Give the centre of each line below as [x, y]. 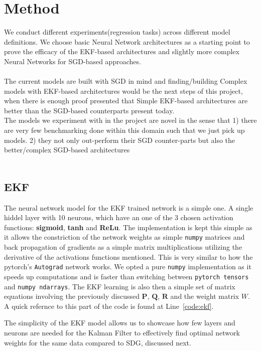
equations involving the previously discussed [72, 296]
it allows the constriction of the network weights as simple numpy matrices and [124, 237]
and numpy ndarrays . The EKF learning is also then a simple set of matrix [120, 286]
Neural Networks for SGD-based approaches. [73, 61]
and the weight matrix [205, 296]
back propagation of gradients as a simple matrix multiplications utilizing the [123, 247]
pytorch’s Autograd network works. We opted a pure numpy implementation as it [128, 267]
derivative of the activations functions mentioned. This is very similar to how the [128, 256]
